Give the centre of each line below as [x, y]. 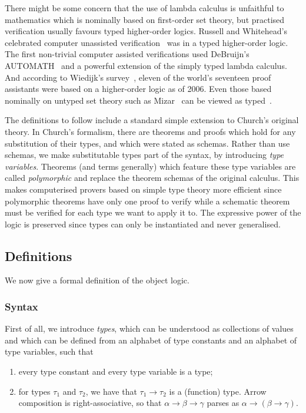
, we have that [111, 391]
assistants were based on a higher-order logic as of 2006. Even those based [138, 89]
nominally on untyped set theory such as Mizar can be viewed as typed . [138, 100]
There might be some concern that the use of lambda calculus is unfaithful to [144, 8]
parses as [223, 403]
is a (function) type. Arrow [218, 391]
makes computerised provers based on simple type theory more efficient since [143, 189]
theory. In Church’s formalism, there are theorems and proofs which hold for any [150, 131]
